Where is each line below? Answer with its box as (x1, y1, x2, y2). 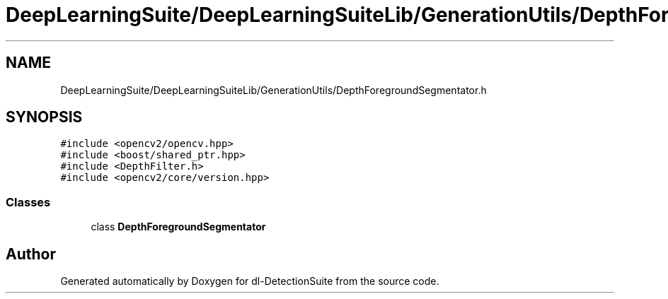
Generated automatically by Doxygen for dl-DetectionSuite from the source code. (60, 275, 439, 288)
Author (6, 245, 56, 263)
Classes (6, 194, 51, 209)
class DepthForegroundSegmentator (91, 221, 266, 233)
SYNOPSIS (6, 108, 83, 127)
